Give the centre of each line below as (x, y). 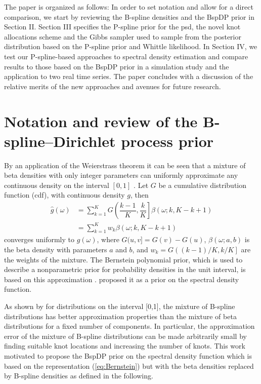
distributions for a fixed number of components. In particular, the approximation (129, 326)
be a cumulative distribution (203, 185)
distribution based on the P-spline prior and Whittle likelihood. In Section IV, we (131, 46)
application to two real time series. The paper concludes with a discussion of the (129, 76)
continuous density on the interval (57, 185)
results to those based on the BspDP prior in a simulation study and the (117, 66)
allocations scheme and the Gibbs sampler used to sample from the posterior (123, 36)
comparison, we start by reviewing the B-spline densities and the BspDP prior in (129, 16)
